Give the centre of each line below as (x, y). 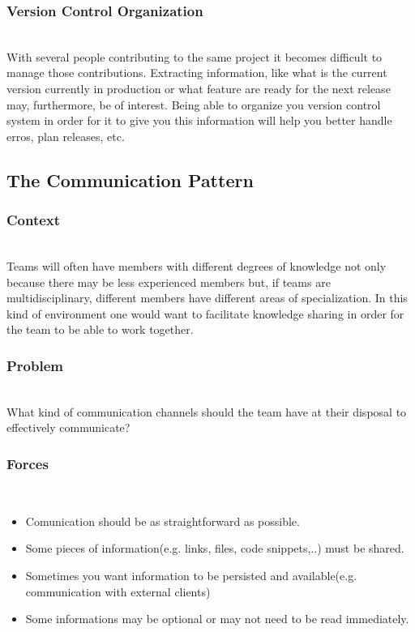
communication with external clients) (118, 591)
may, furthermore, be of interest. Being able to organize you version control (194, 104)
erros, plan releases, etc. (66, 136)
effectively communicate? (68, 427)
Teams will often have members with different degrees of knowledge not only (197, 265)
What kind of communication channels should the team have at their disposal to (207, 411)
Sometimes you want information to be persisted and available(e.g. (191, 575)
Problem (35, 365)
